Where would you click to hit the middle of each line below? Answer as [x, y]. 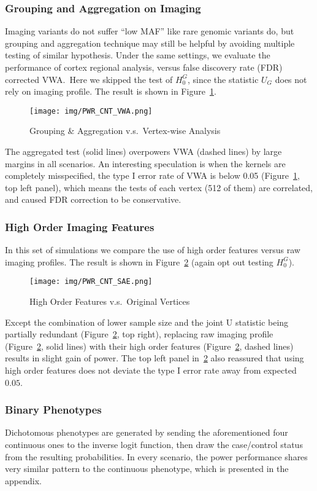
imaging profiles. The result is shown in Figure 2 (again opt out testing [139, 261]
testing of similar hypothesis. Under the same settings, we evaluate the [138, 55]
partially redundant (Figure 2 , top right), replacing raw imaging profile [139, 334]
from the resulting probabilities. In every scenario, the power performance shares [156, 456]
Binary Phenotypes [53, 410]
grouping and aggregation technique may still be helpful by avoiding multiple [150, 43]
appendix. [23, 480]
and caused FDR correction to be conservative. [93, 199]
